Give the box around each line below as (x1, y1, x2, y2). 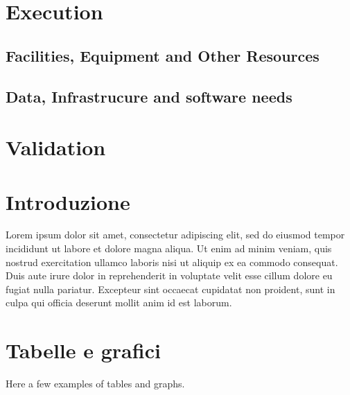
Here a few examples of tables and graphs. (6, 376, 185, 391)
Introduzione (6, 187, 130, 216)
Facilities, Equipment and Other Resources (6, 44, 320, 66)
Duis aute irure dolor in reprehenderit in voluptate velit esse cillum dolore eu (6, 268, 333, 283)
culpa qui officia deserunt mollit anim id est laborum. (6, 295, 232, 310)
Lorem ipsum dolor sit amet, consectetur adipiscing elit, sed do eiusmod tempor (6, 227, 345, 242)
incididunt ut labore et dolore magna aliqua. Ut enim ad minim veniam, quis (6, 241, 332, 256)
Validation (6, 133, 106, 161)
